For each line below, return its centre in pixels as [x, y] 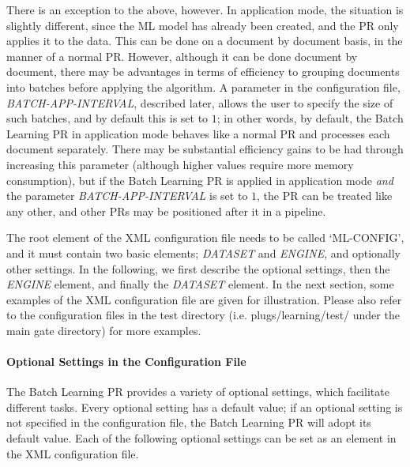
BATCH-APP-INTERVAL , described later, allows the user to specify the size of [200, 102]
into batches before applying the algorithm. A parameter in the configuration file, [203, 87]
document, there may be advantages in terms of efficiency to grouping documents [203, 72]
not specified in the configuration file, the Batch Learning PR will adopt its [189, 422]
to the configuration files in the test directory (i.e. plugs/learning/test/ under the [203, 315]
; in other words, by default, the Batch [310, 118]
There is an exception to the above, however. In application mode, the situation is [205, 9]
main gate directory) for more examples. [104, 330]
